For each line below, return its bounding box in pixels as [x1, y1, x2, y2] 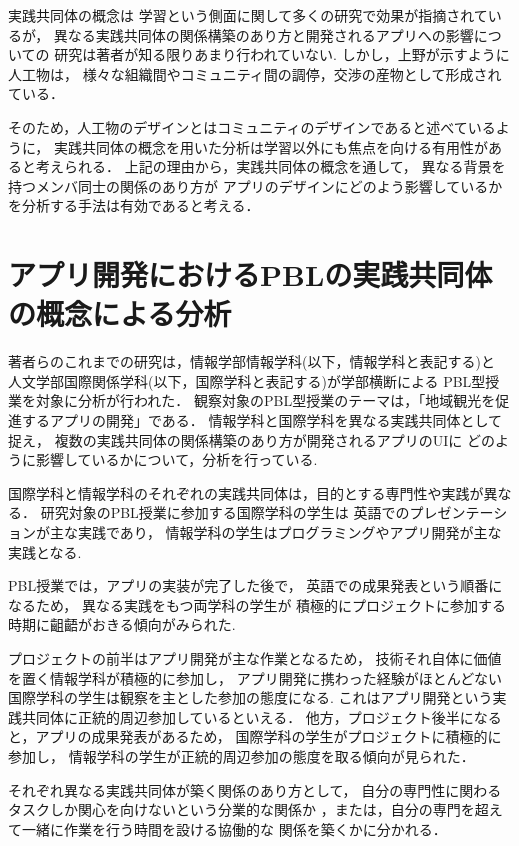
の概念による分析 [8, 293, 232, 334]
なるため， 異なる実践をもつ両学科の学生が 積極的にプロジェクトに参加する [8, 594, 507, 615]
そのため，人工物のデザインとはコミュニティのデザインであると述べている [8, 116, 496, 137]
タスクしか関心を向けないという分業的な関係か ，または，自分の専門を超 [8, 799, 489, 820]
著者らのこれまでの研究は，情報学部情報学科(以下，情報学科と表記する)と [8, 351, 495, 372]
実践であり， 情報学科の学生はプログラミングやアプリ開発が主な [77, 522, 502, 542]
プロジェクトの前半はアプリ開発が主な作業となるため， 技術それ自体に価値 [8, 647, 502, 668]
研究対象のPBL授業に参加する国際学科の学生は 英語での [40, 502, 410, 523]
